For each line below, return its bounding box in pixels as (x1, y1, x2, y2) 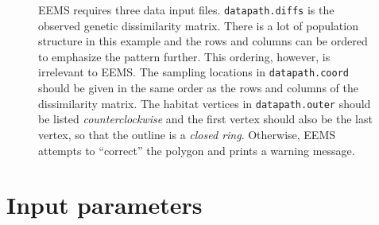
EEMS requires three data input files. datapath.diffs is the (38, 2, 335, 17)
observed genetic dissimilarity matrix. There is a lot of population (38, 17, 358, 33)
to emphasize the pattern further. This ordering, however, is (38, 48, 331, 64)
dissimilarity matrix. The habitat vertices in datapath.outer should (38, 95, 371, 111)
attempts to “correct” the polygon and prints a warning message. (38, 142, 355, 158)
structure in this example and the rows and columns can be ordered (38, 33, 368, 49)
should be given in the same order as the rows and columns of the (38, 80, 358, 96)
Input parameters (6, 188, 203, 221)
